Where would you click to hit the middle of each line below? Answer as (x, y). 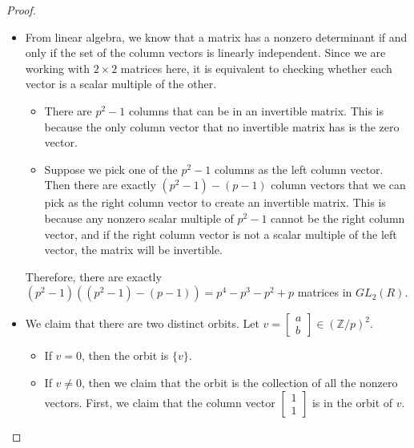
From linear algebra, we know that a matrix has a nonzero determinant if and (216, 36)
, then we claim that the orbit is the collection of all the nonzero (240, 382)
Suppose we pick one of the (111, 169)
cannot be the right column (338, 218)
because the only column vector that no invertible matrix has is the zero (222, 126)
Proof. (21, 10)
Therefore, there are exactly (93, 276)
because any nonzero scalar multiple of (139, 218)
